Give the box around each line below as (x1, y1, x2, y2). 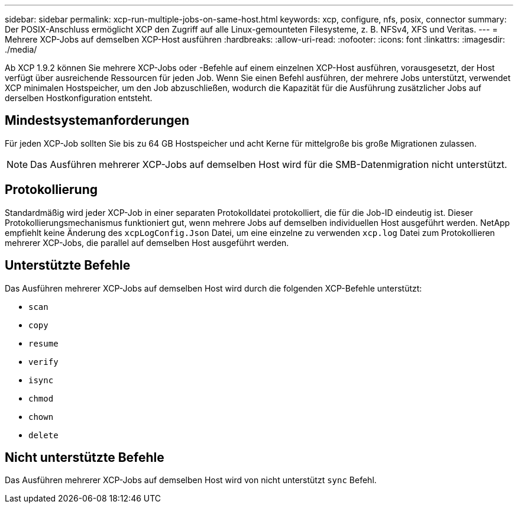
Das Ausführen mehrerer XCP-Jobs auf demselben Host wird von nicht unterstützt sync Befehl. (5, 475, 377, 486)
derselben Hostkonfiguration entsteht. (5, 93, 153, 103)
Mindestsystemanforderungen (5, 113, 190, 128)
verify (28, 357, 59, 367)
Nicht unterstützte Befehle (5, 449, 164, 465)
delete (28, 430, 59, 440)
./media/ (5, 44, 37, 54)
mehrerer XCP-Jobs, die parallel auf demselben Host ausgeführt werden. (5, 237, 289, 248)
